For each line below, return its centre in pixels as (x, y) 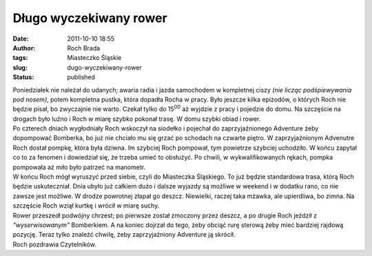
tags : (20, 58)
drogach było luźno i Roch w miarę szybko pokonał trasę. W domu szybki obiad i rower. (137, 119)
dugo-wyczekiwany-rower (104, 67)
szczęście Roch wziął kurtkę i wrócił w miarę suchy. (86, 206)
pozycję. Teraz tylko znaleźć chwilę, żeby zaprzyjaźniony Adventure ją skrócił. (124, 235)
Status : (23, 77)
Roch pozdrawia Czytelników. (54, 244)
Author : (24, 48)
